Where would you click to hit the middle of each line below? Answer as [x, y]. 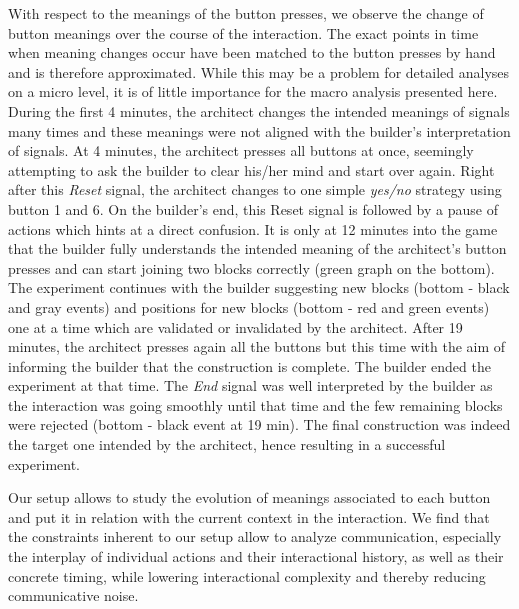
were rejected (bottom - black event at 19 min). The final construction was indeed [259, 424]
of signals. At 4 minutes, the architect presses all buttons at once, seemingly [241, 150]
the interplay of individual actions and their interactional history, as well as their [256, 556]
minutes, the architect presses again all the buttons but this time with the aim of [257, 346]
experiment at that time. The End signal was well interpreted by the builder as [250, 385]
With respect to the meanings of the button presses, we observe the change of [246, 13]
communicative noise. [73, 595]
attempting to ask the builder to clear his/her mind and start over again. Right [251, 169]
